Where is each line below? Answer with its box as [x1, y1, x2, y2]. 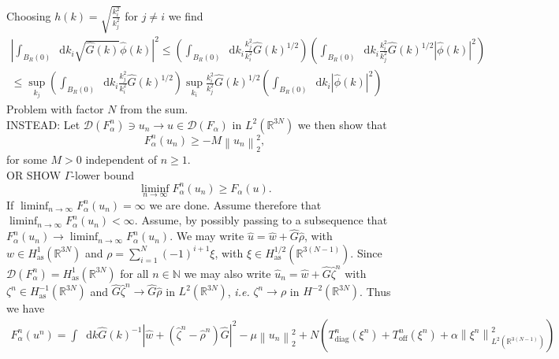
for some [6, 150, 47, 167]
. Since [350, 244, 382, 261]
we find [168, 7, 203, 24]
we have [6, 300, 45, 316]
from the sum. [120, 100, 188, 117]
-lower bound [71, 166, 135, 183]
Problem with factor [6, 100, 104, 117]
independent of [85, 150, 158, 167]
